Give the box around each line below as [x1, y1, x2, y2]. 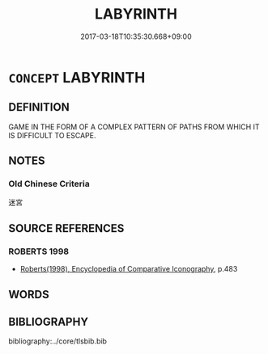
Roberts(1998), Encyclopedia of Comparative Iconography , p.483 [19, 264, 238, 274]
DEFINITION [8, 100, 70, 114]
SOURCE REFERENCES [8, 221, 125, 235]
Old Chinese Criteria [8, 179, 91, 190]
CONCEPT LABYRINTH [8, 68, 146, 86]
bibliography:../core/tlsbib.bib [8, 336, 108, 346]
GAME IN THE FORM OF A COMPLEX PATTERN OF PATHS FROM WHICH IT [8, 122, 261, 132]
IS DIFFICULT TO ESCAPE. [8, 130, 96, 140]
